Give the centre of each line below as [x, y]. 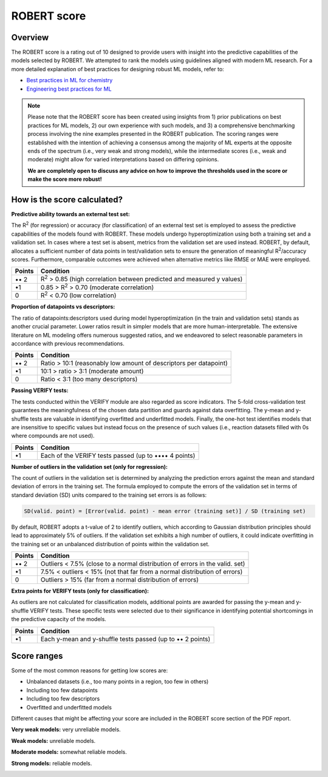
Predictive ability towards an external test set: [70, 214]
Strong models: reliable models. [52, 763]
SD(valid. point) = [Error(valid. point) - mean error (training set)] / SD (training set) [165, 511]
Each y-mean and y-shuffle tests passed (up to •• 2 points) [125, 639]
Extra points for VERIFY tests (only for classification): [80, 591]
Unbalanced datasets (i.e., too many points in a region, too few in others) [118, 681]
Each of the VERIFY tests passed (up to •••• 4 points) [118, 455]
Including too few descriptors [63, 699]
